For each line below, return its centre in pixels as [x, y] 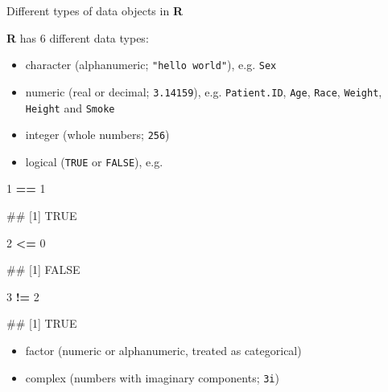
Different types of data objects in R [95, 10]
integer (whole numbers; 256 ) [97, 135]
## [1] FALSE [43, 269]
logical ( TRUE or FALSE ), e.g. [94, 161]
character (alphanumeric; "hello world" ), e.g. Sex [151, 65]
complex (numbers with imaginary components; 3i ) [152, 377]
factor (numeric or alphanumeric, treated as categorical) [163, 351]
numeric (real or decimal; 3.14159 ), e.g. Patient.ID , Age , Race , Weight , [204, 91]
